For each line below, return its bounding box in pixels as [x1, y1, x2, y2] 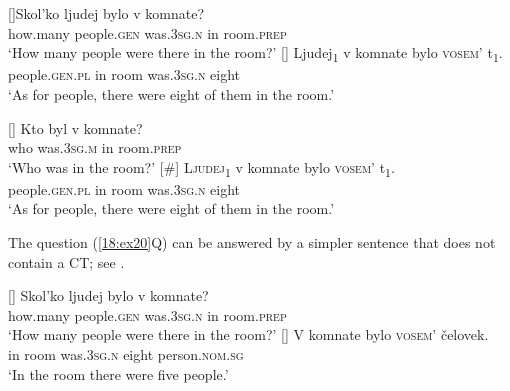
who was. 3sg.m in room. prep [8, 137, 182, 158]
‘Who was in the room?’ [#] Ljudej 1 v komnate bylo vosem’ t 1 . [8, 156, 395, 180]
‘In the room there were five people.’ [8, 363, 229, 384]
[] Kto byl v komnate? [8, 117, 143, 138]
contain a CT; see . [8, 251, 125, 272]
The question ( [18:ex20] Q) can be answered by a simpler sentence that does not [8, 232, 496, 252]
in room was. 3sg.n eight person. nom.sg [8, 343, 244, 364]
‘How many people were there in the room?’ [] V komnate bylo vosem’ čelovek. [8, 324, 489, 345]
